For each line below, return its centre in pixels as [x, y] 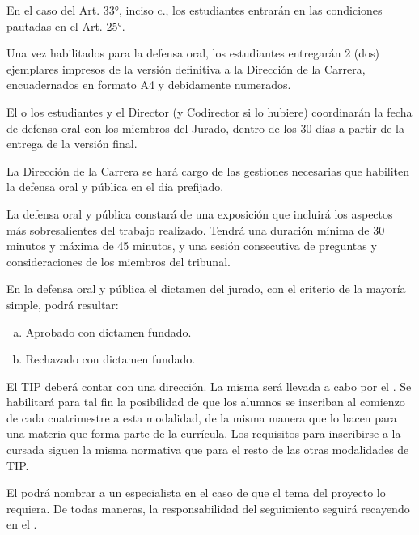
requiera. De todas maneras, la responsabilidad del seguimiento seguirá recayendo [208, 508]
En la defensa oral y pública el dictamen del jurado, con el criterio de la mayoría [206, 289]
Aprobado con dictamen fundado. [108, 331]
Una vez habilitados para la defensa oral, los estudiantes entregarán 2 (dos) [193, 53]
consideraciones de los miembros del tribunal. [119, 261]
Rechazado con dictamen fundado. [110, 359]
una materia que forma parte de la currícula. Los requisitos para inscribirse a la [204, 433]
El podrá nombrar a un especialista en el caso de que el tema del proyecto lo [196, 493]
